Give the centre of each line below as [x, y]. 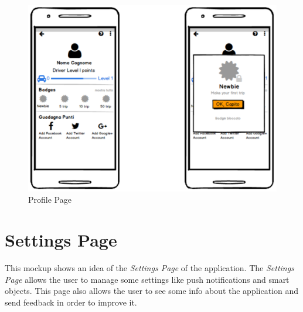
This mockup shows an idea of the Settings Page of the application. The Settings [149, 267]
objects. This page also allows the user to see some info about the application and [152, 291]
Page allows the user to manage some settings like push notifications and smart [147, 279]
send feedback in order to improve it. [71, 302]
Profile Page [50, 200]
